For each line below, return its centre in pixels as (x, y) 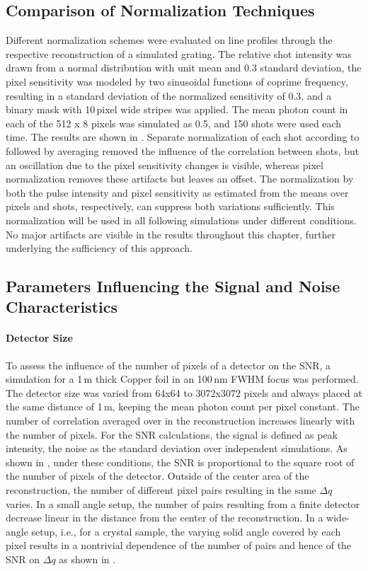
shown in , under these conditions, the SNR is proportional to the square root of (180, 462)
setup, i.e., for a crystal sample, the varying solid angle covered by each (186, 531)
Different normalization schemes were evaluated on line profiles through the (169, 40)
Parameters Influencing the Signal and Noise (173, 286)
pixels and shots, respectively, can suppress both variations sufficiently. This (170, 206)
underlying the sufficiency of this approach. (99, 248)
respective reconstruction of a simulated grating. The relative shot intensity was (179, 53)
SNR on (23, 559)
